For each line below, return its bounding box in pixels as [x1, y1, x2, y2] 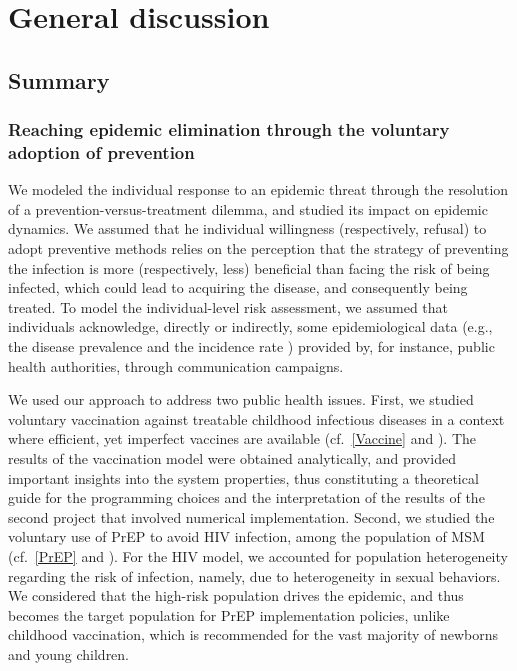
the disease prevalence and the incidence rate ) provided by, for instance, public [8, 336, 495, 357]
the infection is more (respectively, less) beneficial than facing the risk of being [8, 257, 490, 278]
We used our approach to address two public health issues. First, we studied [8, 389, 474, 410]
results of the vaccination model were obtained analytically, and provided [8, 448, 456, 469]
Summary [8, 64, 110, 95]
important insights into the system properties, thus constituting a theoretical [8, 467, 479, 488]
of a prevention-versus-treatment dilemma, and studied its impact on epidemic [8, 198, 488, 219]
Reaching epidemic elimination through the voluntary [8, 117, 450, 142]
